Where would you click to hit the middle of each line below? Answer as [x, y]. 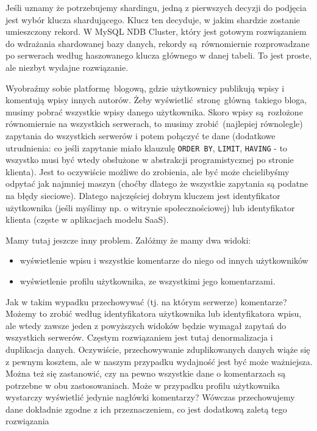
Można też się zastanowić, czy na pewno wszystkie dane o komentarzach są [146, 373]
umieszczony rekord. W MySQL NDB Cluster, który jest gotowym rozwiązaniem [156, 31]
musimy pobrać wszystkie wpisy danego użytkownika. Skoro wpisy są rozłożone [154, 111]
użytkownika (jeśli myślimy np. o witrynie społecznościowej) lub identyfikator [150, 207]
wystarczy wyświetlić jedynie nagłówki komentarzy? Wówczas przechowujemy [150, 397]
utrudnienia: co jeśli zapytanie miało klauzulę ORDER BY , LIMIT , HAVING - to [147, 147]
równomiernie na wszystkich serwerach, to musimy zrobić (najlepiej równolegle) [154, 124]
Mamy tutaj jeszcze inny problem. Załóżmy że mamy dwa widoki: [128, 240]
